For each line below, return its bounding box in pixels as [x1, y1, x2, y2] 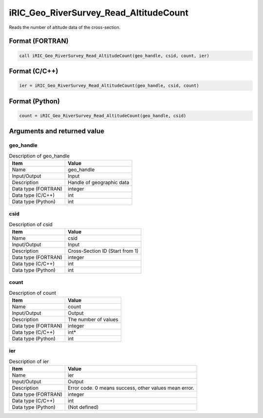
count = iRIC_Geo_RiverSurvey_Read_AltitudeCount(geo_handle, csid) [19, 113, 187, 118]
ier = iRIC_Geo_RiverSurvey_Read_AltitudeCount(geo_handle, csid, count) [19, 83, 199, 89]
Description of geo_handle [9, 152, 70, 159]
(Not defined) [68, 404, 99, 411]
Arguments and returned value [9, 127, 105, 135]
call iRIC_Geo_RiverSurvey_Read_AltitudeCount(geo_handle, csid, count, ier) [19, 53, 209, 58]
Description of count [9, 289, 56, 296]
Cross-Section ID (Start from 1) [68, 247, 139, 254]
